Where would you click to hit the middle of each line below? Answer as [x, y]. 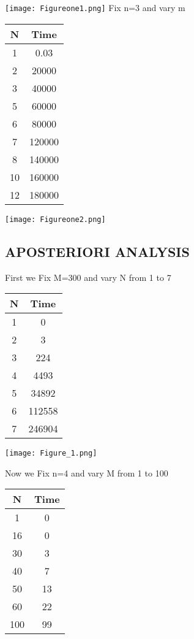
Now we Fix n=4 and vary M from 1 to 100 [87, 473]
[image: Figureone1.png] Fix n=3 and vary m [95, 7]
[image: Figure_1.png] [51, 453]
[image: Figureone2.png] [55, 219]
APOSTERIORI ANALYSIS [97, 251]
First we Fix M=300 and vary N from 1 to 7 [88, 277]
